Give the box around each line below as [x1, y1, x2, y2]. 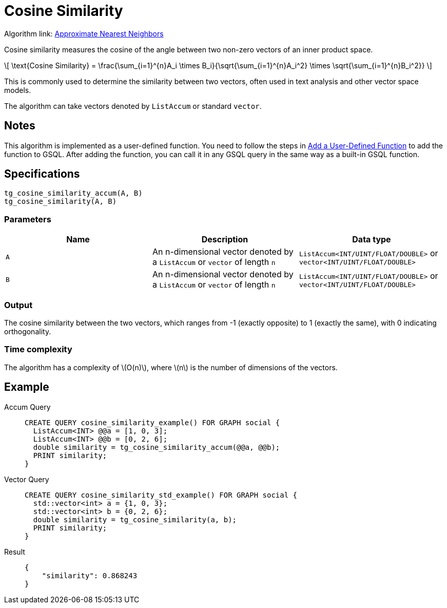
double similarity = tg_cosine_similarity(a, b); [33, 515, 237, 524]
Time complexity [4, 344, 72, 355]
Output [4, 299, 33, 310]
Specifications [4, 167, 80, 181]
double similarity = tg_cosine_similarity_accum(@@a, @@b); [33, 443, 280, 451]
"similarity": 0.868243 [42, 571, 138, 580]
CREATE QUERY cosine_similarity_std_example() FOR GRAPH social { [25, 490, 298, 499]
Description [201, 234, 248, 245]
